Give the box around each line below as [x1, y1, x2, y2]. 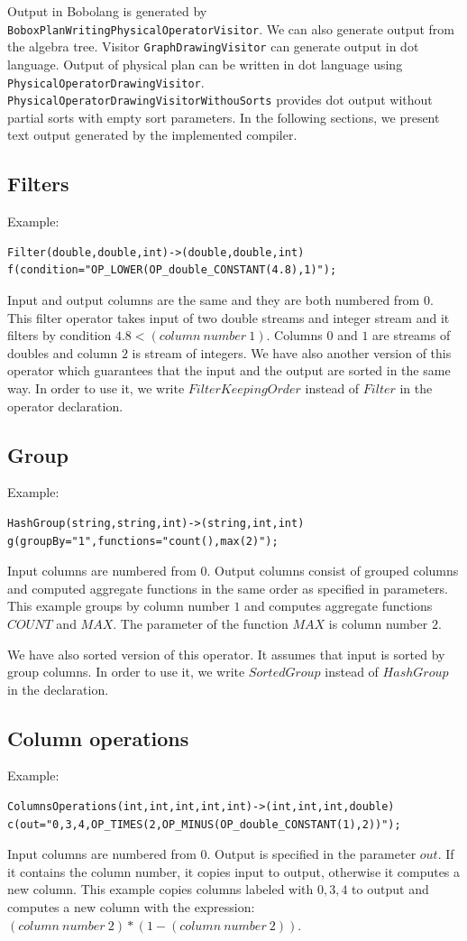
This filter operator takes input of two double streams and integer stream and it [7, 308, 450, 327]
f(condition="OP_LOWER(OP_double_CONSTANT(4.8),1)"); [7, 263, 337, 277]
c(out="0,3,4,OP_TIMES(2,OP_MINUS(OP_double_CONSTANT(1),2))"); [7, 817, 401, 831]
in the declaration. [7, 679, 109, 698]
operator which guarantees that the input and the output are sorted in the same [7, 361, 451, 380]
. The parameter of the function [113, 613, 288, 632]
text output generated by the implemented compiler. [7, 125, 298, 144]
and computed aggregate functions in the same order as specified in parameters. [7, 578, 449, 597]
